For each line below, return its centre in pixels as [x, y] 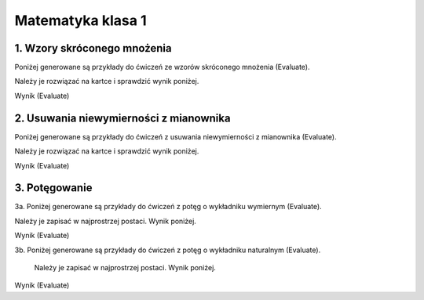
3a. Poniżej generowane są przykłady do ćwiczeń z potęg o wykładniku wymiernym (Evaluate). [168, 207]
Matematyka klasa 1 [80, 20]
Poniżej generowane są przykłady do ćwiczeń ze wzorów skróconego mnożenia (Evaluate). [162, 67]
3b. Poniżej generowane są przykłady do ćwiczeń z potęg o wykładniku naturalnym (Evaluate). [168, 250]
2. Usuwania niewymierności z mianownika [122, 118]
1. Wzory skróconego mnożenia [93, 48]
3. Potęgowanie [53, 188]
